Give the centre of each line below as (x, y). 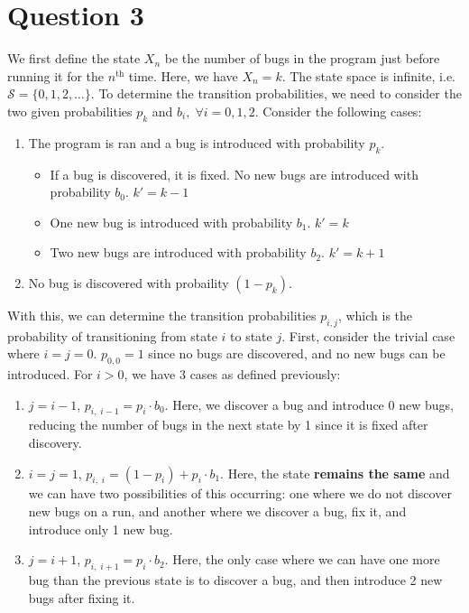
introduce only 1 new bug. (101, 529)
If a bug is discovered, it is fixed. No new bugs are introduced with (234, 174)
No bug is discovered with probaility (129, 282)
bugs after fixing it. (82, 597)
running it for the (56, 75)
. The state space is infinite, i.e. (369, 75)
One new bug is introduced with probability (171, 222)
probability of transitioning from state (112, 335)
